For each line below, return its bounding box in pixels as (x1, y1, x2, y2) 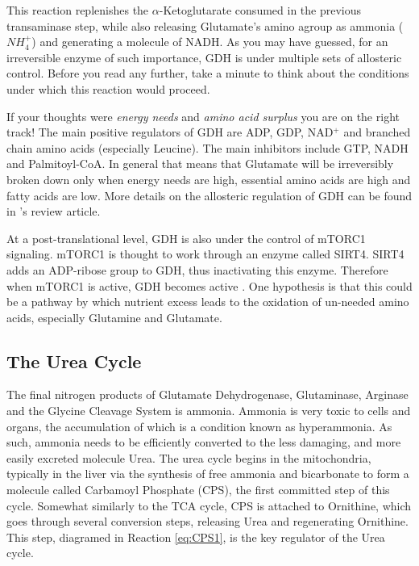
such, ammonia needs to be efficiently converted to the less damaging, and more (6, 434, 401, 451)
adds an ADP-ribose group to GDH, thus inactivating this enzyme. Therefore (6, 261, 388, 278)
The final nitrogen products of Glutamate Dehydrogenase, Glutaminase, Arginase (6, 386, 409, 403)
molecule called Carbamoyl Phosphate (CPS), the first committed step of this (6, 481, 390, 498)
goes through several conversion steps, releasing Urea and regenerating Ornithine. (6, 513, 409, 530)
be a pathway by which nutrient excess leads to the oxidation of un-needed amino (6, 293, 409, 310)
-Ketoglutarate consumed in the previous (159, 2, 362, 18)
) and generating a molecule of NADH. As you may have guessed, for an (31, 33, 388, 50)
